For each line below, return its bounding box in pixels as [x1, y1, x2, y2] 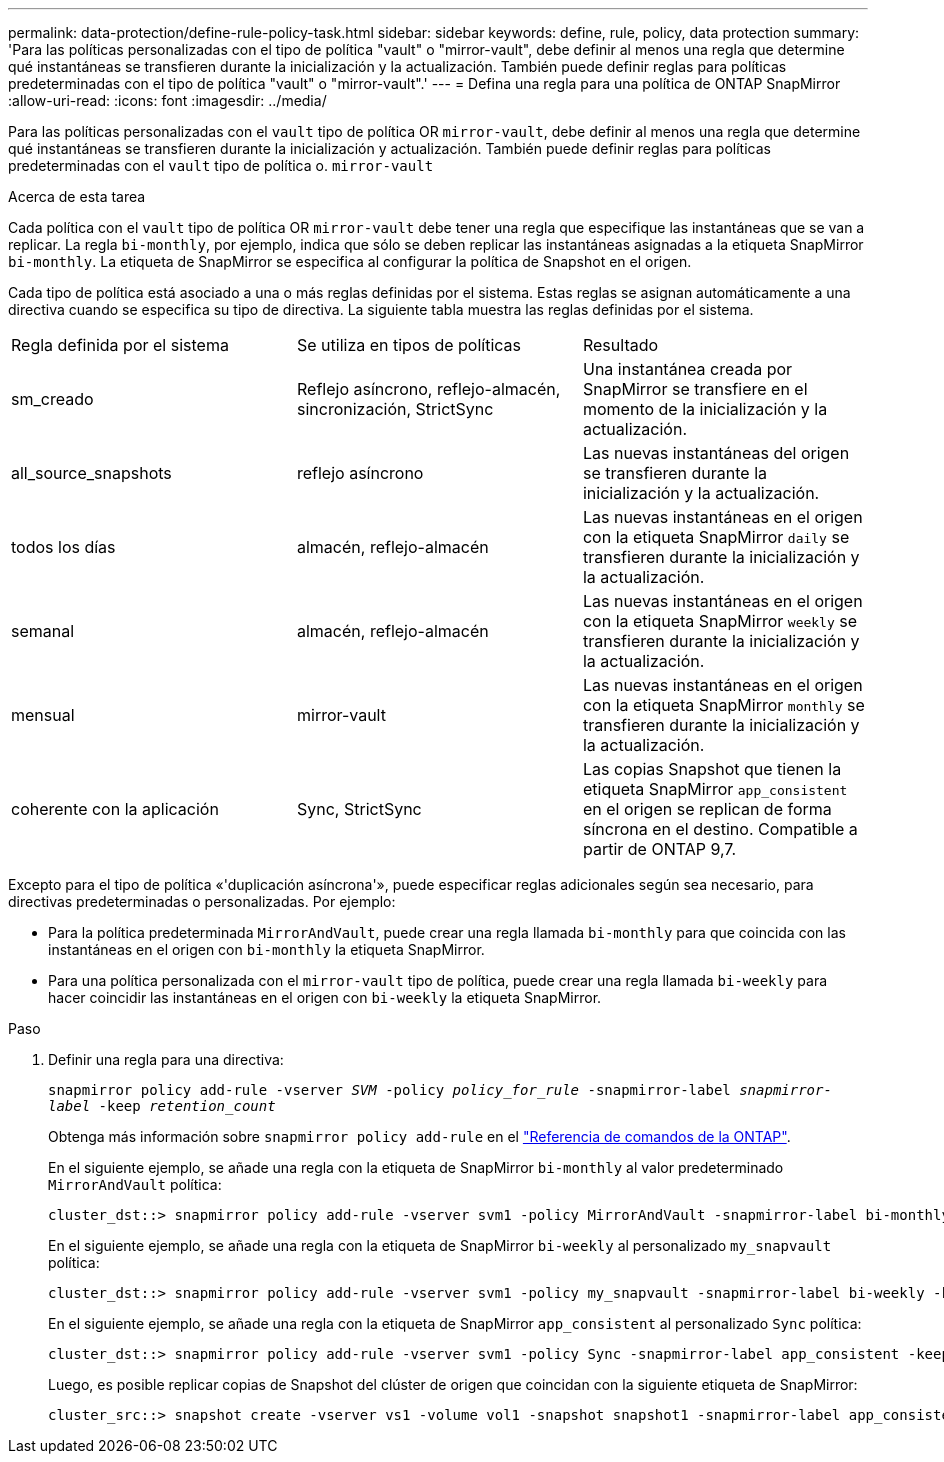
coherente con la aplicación [11, 799, 219, 819]
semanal [11, 621, 75, 641]
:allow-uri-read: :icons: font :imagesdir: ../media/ [8, 92, 327, 109]
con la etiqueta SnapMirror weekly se [582, 611, 858, 631]
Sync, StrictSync [296, 799, 422, 819]
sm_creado [11, 389, 94, 409]
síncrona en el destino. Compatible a [582, 819, 858, 839]
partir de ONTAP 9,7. [582, 839, 737, 859]
